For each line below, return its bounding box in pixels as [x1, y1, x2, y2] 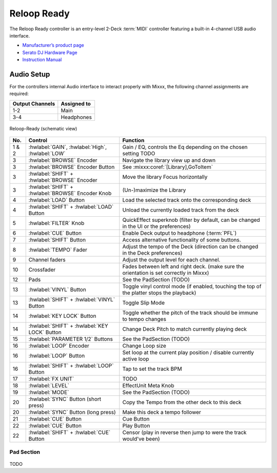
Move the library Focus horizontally [122, 174, 208, 181]
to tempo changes [122, 316, 167, 323]
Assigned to [61, 100, 91, 107]
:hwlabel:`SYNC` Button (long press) [28, 409, 116, 416]
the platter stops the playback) [122, 289, 196, 296]
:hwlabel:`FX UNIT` [28, 375, 74, 383]
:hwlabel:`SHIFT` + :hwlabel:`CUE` [28, 429, 111, 436]
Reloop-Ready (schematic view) [9, 125, 77, 131]
